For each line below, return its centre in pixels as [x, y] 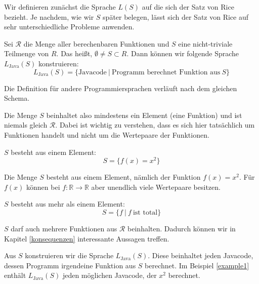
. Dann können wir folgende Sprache [183, 53]
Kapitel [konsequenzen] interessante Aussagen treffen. [87, 238]
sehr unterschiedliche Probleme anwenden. [69, 27]
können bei [43, 187]
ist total [145, 212]
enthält [15, 275]
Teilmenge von [27, 53]
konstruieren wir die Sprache [69, 255]
